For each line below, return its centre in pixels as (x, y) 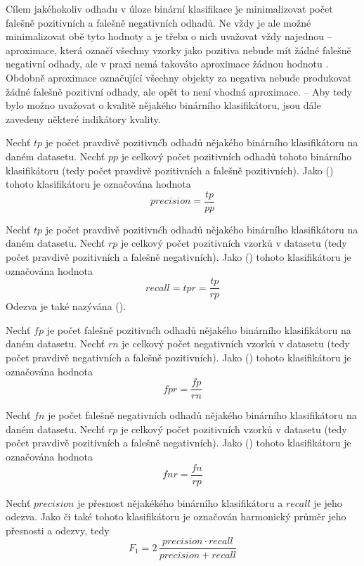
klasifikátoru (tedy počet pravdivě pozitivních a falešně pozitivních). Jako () (170, 170)
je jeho (328, 502)
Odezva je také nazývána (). (66, 306)
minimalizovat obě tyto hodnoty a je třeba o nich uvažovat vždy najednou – (169, 36)
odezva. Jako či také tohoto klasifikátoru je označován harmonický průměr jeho (176, 516)
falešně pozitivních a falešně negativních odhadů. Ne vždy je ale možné (158, 22)
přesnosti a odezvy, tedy (58, 530)
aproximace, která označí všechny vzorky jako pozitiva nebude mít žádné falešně (178, 50)
